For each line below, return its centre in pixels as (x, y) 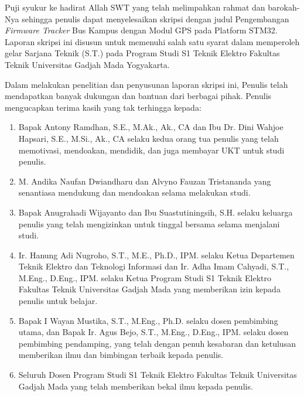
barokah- (284, 7)
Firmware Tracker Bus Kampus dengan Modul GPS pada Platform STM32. (141, 30)
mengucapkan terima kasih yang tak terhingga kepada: (103, 107)
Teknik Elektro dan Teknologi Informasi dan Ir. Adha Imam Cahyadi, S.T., (154, 266)
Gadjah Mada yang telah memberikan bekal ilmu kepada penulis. (136, 386)
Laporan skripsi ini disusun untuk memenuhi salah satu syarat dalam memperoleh (152, 41)
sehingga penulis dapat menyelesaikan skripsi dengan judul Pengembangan (156, 18)
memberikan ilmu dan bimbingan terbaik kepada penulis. (121, 355)
